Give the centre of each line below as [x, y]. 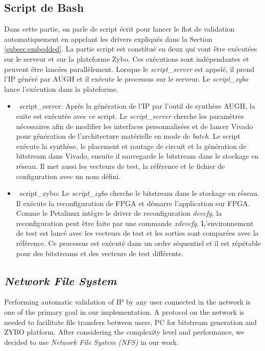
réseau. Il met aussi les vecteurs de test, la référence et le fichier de [121, 166]
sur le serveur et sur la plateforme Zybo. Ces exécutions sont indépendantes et [127, 58]
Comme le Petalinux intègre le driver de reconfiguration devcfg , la [119, 213]
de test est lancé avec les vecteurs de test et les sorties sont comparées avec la [137, 233]
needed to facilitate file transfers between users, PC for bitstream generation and [130, 322]
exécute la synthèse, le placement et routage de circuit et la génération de [131, 146]
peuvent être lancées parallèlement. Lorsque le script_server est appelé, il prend [129, 69]
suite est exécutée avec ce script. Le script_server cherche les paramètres [130, 116]
